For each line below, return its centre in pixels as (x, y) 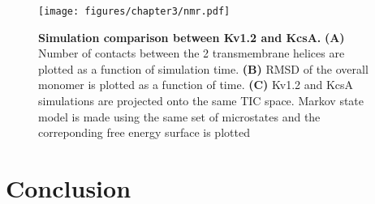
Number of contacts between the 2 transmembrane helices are (192, 53)
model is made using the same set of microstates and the (179, 116)
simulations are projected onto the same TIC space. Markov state (201, 101)
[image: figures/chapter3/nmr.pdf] (134, 11)
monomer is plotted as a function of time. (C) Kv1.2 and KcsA (196, 85)
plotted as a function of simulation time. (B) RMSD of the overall (203, 68)
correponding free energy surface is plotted (144, 132)
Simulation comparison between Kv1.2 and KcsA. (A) (192, 37)
